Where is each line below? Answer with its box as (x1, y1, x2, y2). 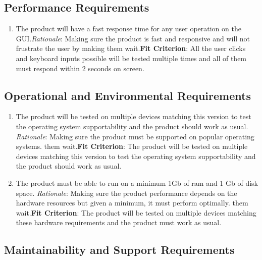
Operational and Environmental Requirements (4, 87, 251, 103)
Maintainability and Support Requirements (4, 242, 235, 257)
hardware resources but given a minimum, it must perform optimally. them (16, 197, 248, 208)
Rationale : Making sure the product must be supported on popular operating (16, 131, 254, 141)
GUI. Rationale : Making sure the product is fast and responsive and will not (16, 33, 250, 43)
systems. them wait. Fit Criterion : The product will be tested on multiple (16, 141, 248, 151)
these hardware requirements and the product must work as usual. (16, 217, 222, 228)
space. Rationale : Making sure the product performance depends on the (16, 187, 237, 198)
